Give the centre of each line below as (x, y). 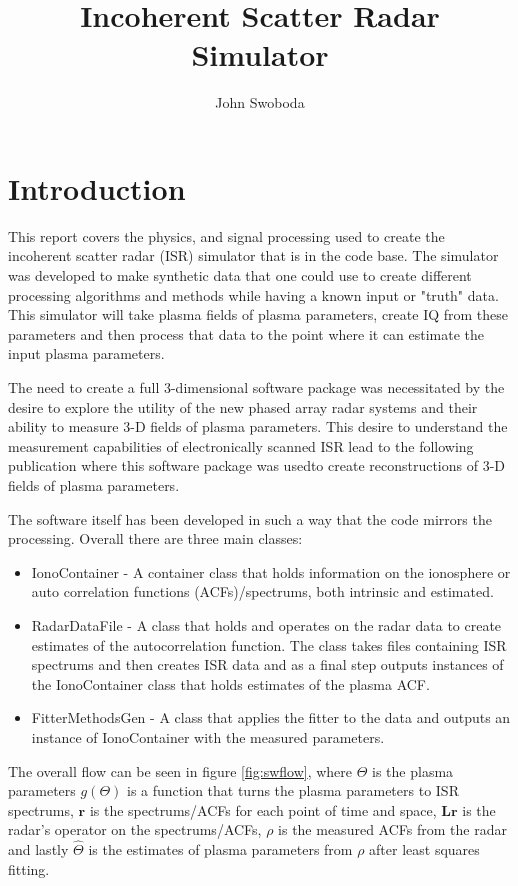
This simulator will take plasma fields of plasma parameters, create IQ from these (258, 314)
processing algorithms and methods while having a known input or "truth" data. (253, 294)
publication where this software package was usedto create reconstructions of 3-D (257, 465)
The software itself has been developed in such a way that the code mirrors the (250, 518)
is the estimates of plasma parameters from (220, 849)
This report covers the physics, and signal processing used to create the (226, 235)
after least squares (424, 849)
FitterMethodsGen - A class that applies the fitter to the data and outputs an (271, 717)
